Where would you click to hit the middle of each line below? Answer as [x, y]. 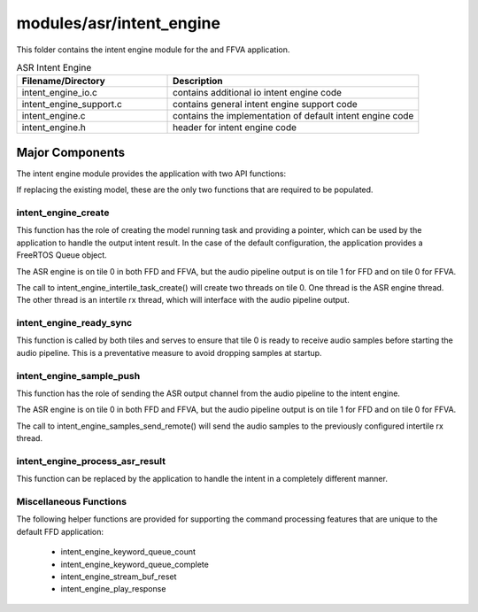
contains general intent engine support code [265, 105]
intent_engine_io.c [59, 93]
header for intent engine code [235, 128]
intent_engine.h [54, 128]
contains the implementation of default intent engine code [293, 116]
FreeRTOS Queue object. [62, 255]
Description [198, 81]
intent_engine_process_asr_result [91, 461]
